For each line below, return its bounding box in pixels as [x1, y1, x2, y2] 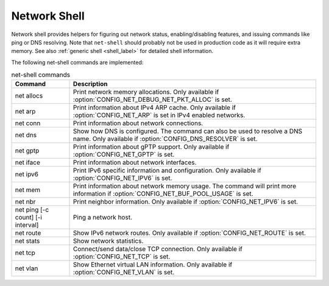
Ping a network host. [73, 213, 132, 222]
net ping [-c [15, 206, 49, 214]
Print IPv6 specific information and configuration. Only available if [73, 166, 261, 175]
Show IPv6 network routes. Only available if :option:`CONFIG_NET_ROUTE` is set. [73, 229, 306, 237]
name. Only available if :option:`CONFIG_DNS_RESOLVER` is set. [73, 135, 258, 143]
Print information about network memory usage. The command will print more [73, 182, 297, 190]
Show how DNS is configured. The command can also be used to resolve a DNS [73, 127, 303, 135]
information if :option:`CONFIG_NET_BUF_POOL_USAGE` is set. [73, 190, 253, 198]
